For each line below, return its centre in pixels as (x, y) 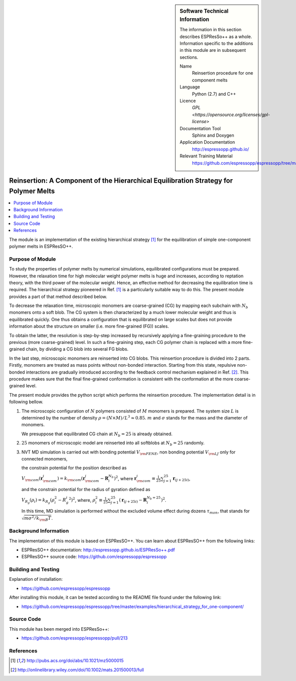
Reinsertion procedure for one (223, 73)
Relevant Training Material (206, 156)
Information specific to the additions (217, 43)
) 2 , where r (125, 478)
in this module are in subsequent (213, 50)
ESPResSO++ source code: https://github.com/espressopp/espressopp (94, 557)
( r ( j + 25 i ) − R (133, 501)
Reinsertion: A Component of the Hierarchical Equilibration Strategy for (121, 180)
